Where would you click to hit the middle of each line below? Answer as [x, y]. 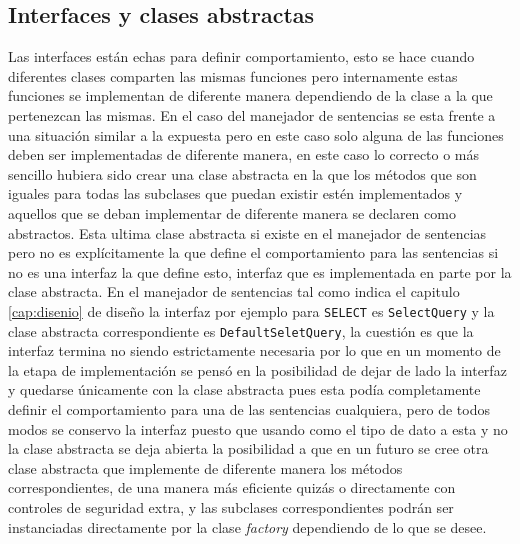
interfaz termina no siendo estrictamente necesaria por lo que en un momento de [254, 350]
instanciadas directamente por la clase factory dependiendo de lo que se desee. [247, 526]
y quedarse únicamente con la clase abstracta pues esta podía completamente [244, 389]
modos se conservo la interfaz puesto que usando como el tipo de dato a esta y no [258, 428]
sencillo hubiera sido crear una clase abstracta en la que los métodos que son [242, 173]
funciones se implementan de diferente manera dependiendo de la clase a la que [250, 95]
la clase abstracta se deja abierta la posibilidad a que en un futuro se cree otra [248, 448]
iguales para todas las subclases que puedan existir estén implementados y [235, 193]
